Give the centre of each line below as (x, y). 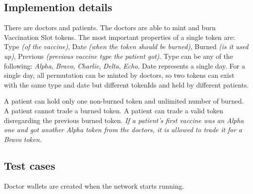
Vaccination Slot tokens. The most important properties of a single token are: (119, 37)
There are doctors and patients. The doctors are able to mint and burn (110, 27)
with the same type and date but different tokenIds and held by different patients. (126, 84)
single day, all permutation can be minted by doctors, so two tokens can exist (119, 75)
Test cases (30, 165)
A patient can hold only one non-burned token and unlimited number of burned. (124, 101)
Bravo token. (23, 139)
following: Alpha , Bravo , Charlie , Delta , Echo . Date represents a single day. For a (125, 65)
